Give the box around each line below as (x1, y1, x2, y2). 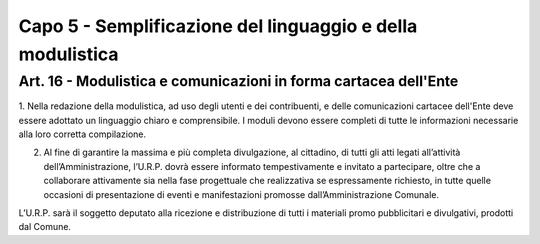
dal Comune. (18, 221, 72, 233)
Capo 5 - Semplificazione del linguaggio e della (18, 15, 418, 37)
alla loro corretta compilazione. (18, 128, 147, 140)
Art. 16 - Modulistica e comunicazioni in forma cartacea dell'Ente (18, 72, 459, 90)
